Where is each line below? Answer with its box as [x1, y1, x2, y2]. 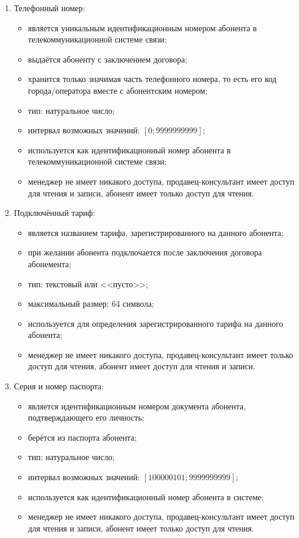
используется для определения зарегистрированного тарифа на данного [28, 317, 284, 329]
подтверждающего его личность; [28, 411, 144, 424]
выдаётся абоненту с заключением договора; [28, 53, 188, 65]
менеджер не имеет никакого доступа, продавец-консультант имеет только [28, 348, 294, 360]
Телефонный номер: [14, 2, 86, 14]
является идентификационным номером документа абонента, [28, 399, 246, 412]
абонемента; [28, 257, 71, 270]
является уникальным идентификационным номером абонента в [28, 21, 257, 34]
